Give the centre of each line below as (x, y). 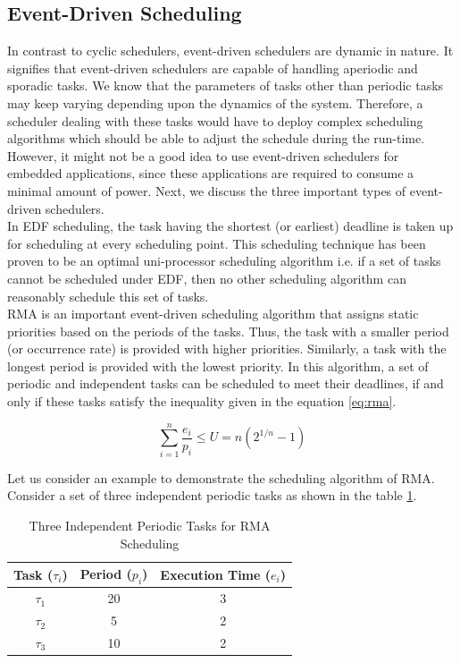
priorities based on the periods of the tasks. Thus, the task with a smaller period (228, 331)
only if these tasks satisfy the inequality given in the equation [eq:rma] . (202, 401)
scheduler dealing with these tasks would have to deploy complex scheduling (215, 120)
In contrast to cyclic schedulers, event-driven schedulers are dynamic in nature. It (230, 51)
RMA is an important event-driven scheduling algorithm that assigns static (213, 314)
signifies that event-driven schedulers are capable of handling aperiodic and (213, 68)
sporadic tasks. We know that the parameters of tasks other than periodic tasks (226, 85)
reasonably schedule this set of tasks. (108, 296)
